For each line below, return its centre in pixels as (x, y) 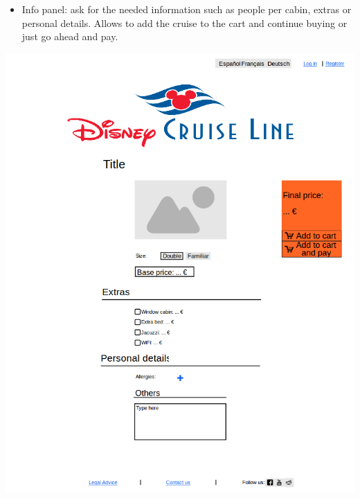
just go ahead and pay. (70, 36)
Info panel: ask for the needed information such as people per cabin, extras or (187, 9)
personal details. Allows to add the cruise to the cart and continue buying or (184, 23)
